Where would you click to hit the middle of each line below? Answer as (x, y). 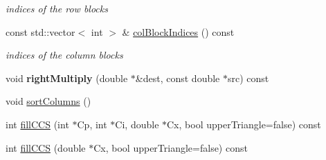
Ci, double (137, 124)
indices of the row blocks (57, 8)
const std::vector (40, 31)
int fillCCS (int (37, 124)
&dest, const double (178, 78)
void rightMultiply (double (67, 78)
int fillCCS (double (46, 147)
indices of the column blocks (64, 55)
